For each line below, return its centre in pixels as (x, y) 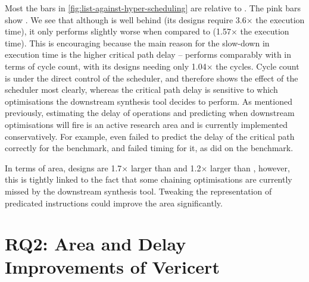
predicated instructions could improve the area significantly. (114, 203)
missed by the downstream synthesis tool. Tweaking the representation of (138, 191)
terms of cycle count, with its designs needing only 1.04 (106, 66)
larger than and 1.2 (166, 167)
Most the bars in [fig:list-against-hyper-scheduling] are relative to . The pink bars (153, 8)
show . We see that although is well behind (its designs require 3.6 (126, 19)
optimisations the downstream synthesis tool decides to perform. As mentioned (149, 101)
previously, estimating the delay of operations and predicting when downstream (150, 113)
